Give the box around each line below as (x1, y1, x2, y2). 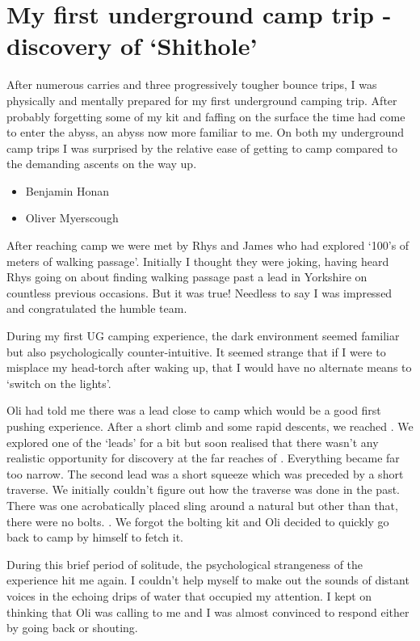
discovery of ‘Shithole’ (6, 29, 258, 62)
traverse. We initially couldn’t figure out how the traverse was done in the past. (6, 481, 401, 498)
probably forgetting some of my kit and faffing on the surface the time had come (6, 108, 405, 124)
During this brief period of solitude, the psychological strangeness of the (6, 555, 363, 572)
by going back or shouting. (6, 619, 138, 636)
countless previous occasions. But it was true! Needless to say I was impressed (6, 284, 393, 301)
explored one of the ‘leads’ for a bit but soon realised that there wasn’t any (6, 433, 379, 450)
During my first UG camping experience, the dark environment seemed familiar (6, 327, 400, 344)
